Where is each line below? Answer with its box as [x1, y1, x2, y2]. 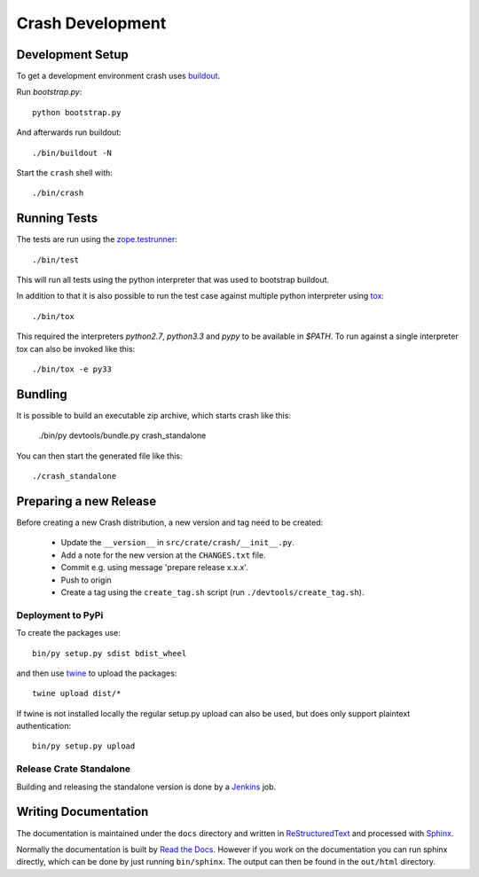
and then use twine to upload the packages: [16, 668, 177, 678]
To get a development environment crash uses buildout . [16, 71, 221, 82]
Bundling [16, 387, 68, 402]
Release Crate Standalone [16, 763, 131, 775]
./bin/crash [32, 188, 84, 199]
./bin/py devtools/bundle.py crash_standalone [38, 430, 207, 441]
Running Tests [16, 211, 98, 226]
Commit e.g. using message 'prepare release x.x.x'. [60, 562, 248, 573]
